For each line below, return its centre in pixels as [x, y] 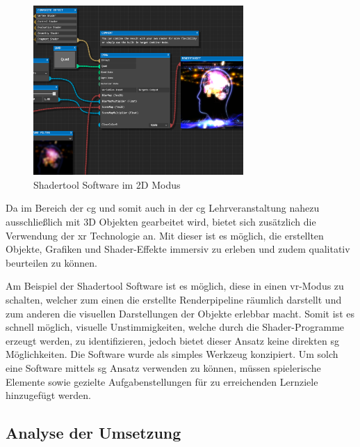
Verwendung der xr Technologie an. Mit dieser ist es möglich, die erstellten [165, 235]
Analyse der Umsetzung [93, 433]
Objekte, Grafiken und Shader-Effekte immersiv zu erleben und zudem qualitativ [178, 249]
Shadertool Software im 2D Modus [107, 184]
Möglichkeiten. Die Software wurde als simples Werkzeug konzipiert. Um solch [172, 354]
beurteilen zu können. [51, 262]
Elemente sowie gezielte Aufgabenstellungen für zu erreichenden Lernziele [162, 381]
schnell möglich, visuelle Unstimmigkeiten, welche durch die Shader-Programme [175, 327]
